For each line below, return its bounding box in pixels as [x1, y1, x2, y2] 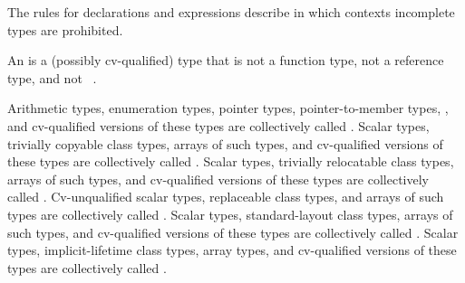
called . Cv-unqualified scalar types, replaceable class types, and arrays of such [7, 187, 444, 206]
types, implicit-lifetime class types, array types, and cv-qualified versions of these [7, 241, 457, 259]
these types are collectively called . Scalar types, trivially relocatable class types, [7, 152, 454, 171]
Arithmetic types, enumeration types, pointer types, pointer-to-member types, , [7, 99, 449, 118]
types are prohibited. [7, 20, 123, 39]
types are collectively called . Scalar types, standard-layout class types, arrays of [7, 204, 453, 223]
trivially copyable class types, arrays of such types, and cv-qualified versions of [7, 134, 443, 153]
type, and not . [7, 68, 97, 87]
